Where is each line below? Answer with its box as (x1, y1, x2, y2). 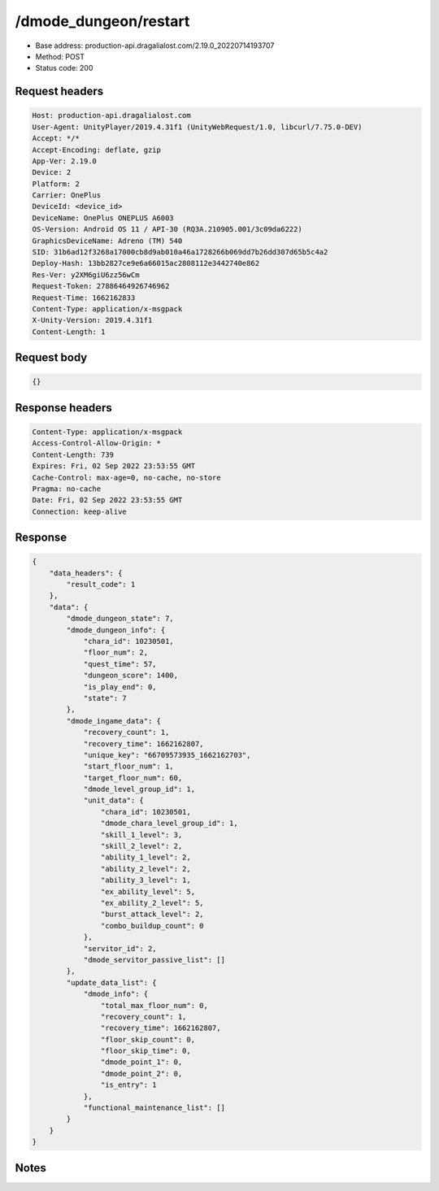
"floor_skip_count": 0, (100, 1035, 195, 1044)
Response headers (15, 401, 113, 415)
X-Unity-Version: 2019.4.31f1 (32, 315, 153, 325)
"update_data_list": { (66, 978, 158, 987)
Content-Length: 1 (32, 327, 106, 337)
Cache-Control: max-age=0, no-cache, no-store (32, 472, 221, 482)
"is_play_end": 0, (83, 682, 158, 691)
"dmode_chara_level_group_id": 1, (100, 819, 239, 828)
